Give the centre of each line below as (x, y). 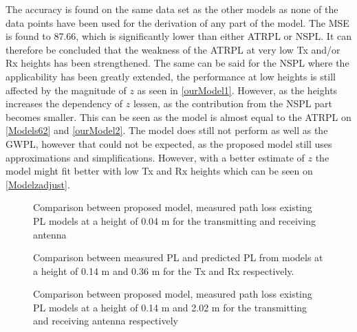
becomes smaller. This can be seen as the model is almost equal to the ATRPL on (178, 117)
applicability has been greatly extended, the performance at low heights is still (171, 76)
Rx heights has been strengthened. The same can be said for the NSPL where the (177, 63)
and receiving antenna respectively (106, 321)
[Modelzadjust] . (38, 184)
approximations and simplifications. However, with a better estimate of (155, 157)
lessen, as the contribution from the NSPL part (232, 103)
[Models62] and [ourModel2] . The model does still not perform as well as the (167, 130)
